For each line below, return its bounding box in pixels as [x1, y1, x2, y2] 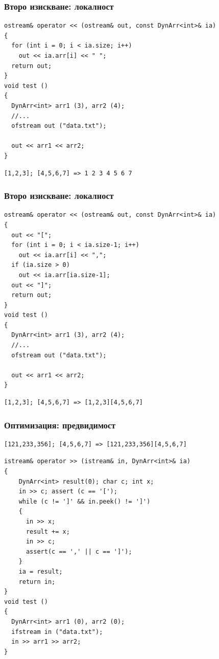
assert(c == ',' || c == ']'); [26, 548, 132, 555]
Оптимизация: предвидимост [4, 418, 116, 431]
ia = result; [18, 567, 63, 575]
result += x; [26, 528, 70, 535]
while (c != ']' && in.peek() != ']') [18, 497, 151, 505]
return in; [18, 578, 56, 585]
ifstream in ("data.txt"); [11, 628, 103, 635]
